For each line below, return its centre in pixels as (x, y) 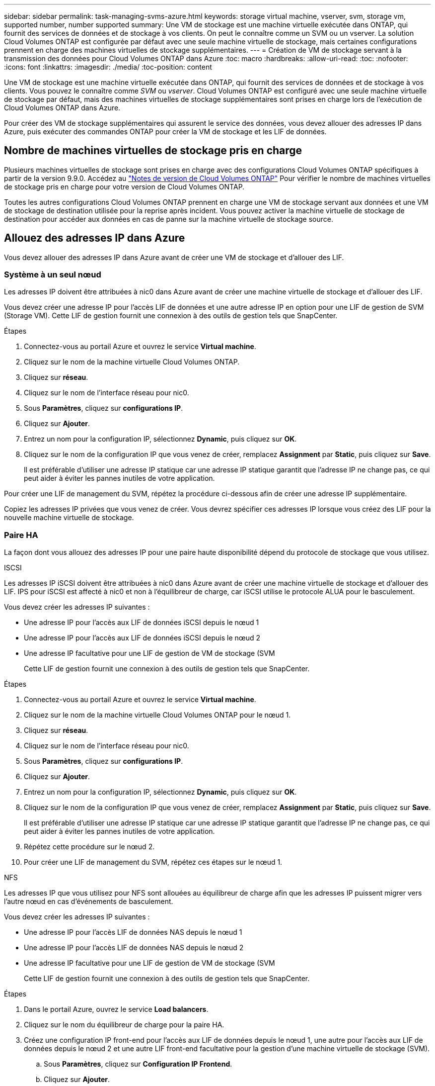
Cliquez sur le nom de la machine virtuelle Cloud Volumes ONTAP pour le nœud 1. (157, 715)
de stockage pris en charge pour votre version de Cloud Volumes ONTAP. (124, 186)
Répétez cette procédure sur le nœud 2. (89, 847)
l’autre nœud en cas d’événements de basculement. (89, 902)
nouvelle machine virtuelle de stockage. (69, 518)
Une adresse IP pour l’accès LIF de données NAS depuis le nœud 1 (133, 932)
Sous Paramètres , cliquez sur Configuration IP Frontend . (138, 1064)
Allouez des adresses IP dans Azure (95, 238)
